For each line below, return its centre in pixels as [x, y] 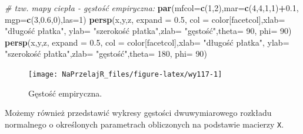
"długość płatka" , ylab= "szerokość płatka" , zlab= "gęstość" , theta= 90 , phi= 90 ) [148, 31]
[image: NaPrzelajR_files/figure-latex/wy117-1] [125, 74]
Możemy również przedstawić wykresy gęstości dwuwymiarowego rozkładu [138, 113]
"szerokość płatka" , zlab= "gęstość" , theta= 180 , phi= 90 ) [106, 54]
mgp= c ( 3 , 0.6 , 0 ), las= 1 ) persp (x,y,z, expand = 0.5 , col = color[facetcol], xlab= [145, 19]
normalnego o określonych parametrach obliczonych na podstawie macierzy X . [144, 124]
